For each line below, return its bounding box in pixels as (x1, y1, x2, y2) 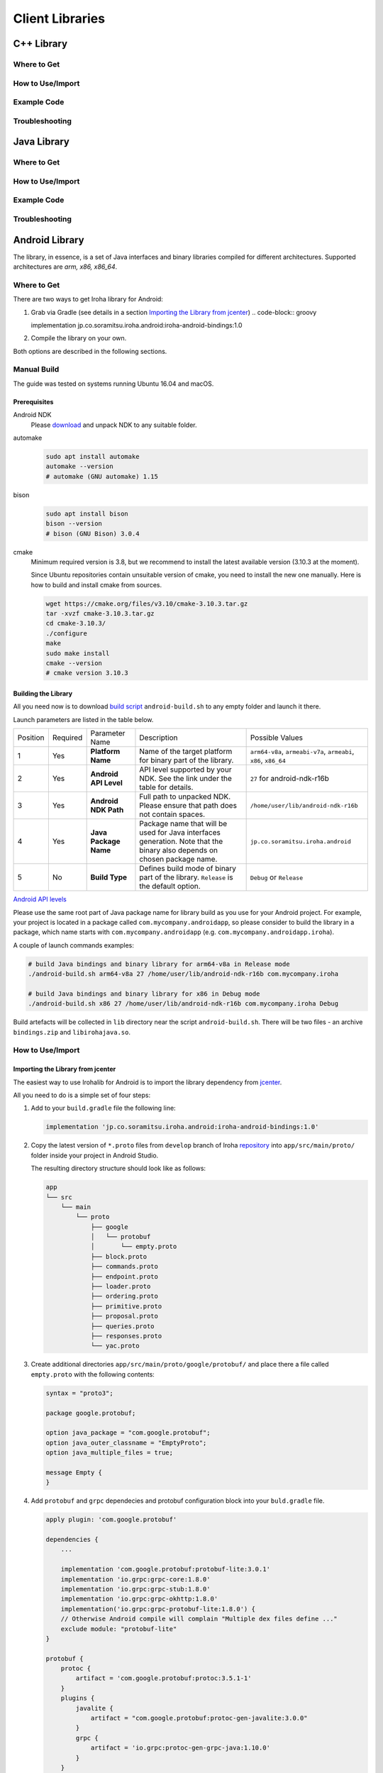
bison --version (45, 520, 103, 528)
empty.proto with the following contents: (30, 1369, 155, 1379)
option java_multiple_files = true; (45, 1449, 174, 1457)
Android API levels (13, 895, 67, 904)
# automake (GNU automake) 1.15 (45, 472, 159, 480)
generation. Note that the (139, 837, 223, 847)
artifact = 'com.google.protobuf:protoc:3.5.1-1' (75, 1674, 252, 1682)
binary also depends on (139, 845, 218, 855)
